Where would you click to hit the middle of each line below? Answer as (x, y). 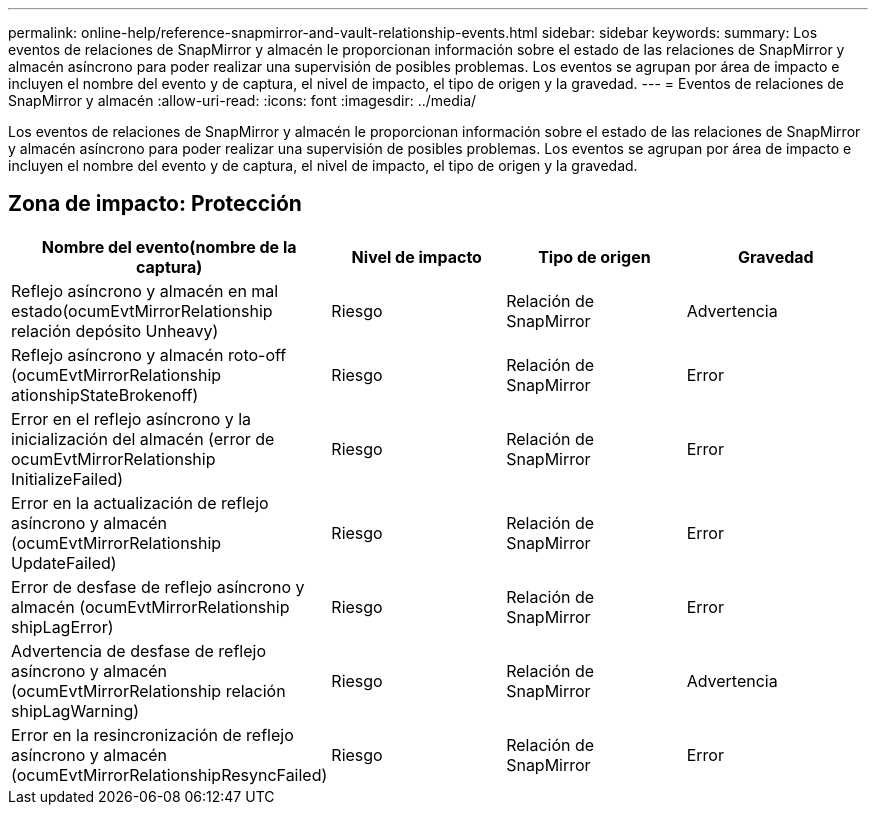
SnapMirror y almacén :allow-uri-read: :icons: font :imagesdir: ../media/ (242, 100)
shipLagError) (62, 626)
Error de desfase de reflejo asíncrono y (158, 586)
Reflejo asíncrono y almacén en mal (145, 290)
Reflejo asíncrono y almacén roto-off (149, 354)
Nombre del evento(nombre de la (169, 246)
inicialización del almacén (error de (143, 438)
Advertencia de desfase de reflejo (138, 650)
